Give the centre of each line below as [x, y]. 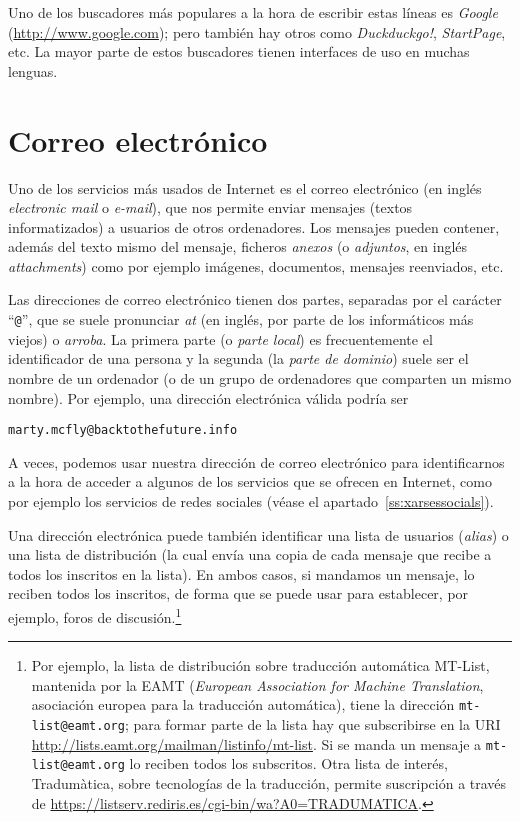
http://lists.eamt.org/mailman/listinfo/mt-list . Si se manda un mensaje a [256, 743]
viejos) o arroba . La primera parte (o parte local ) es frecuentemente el [220, 338]
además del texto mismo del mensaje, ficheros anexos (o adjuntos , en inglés [238, 246]
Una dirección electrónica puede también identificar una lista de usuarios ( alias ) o [258, 534]
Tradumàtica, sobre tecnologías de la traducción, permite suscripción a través [269, 782]
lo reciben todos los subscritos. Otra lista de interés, [288, 763]
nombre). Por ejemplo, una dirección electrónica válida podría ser [208, 397]
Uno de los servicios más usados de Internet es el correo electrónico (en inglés [245, 187]
